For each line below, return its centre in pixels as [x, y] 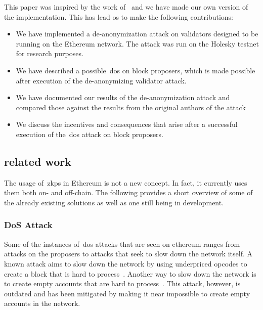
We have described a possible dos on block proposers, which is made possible [136, 70]
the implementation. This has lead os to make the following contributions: [119, 16]
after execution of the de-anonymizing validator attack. [101, 80]
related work [38, 161]
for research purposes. [50, 53]
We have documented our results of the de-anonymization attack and [123, 97]
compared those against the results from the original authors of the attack [131, 107]
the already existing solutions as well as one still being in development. [114, 202]
